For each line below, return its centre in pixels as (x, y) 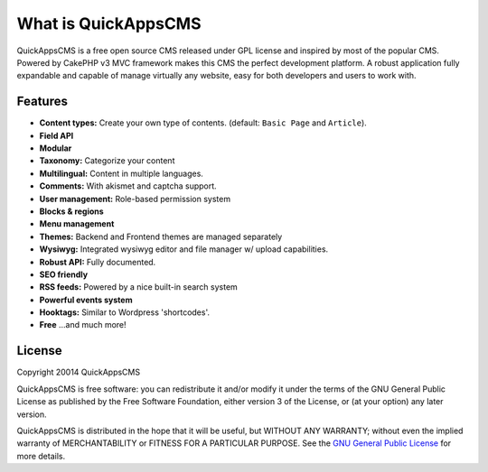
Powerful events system (86, 300)
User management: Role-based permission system (135, 199)
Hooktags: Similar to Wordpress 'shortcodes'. (125, 312)
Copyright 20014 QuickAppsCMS (78, 372)
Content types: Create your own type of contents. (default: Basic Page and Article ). (203, 123)
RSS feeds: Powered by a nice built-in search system (139, 287)
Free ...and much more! (83, 325)
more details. (41, 456)
